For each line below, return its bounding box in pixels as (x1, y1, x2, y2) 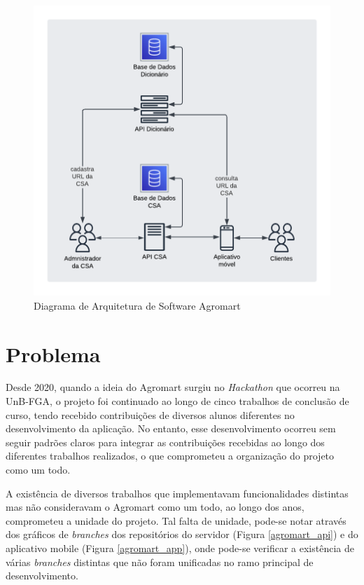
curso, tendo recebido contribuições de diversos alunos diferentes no (6, 407, 295, 422)
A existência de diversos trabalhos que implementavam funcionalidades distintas (6, 486, 349, 500)
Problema (6, 339, 101, 368)
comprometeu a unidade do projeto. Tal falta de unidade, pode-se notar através (6, 513, 346, 528)
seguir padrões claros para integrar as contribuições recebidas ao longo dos (6, 434, 325, 449)
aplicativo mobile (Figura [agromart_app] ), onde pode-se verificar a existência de (6, 540, 354, 555)
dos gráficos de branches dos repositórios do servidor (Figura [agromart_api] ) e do (6, 527, 358, 542)
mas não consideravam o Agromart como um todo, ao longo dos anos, (6, 500, 304, 514)
